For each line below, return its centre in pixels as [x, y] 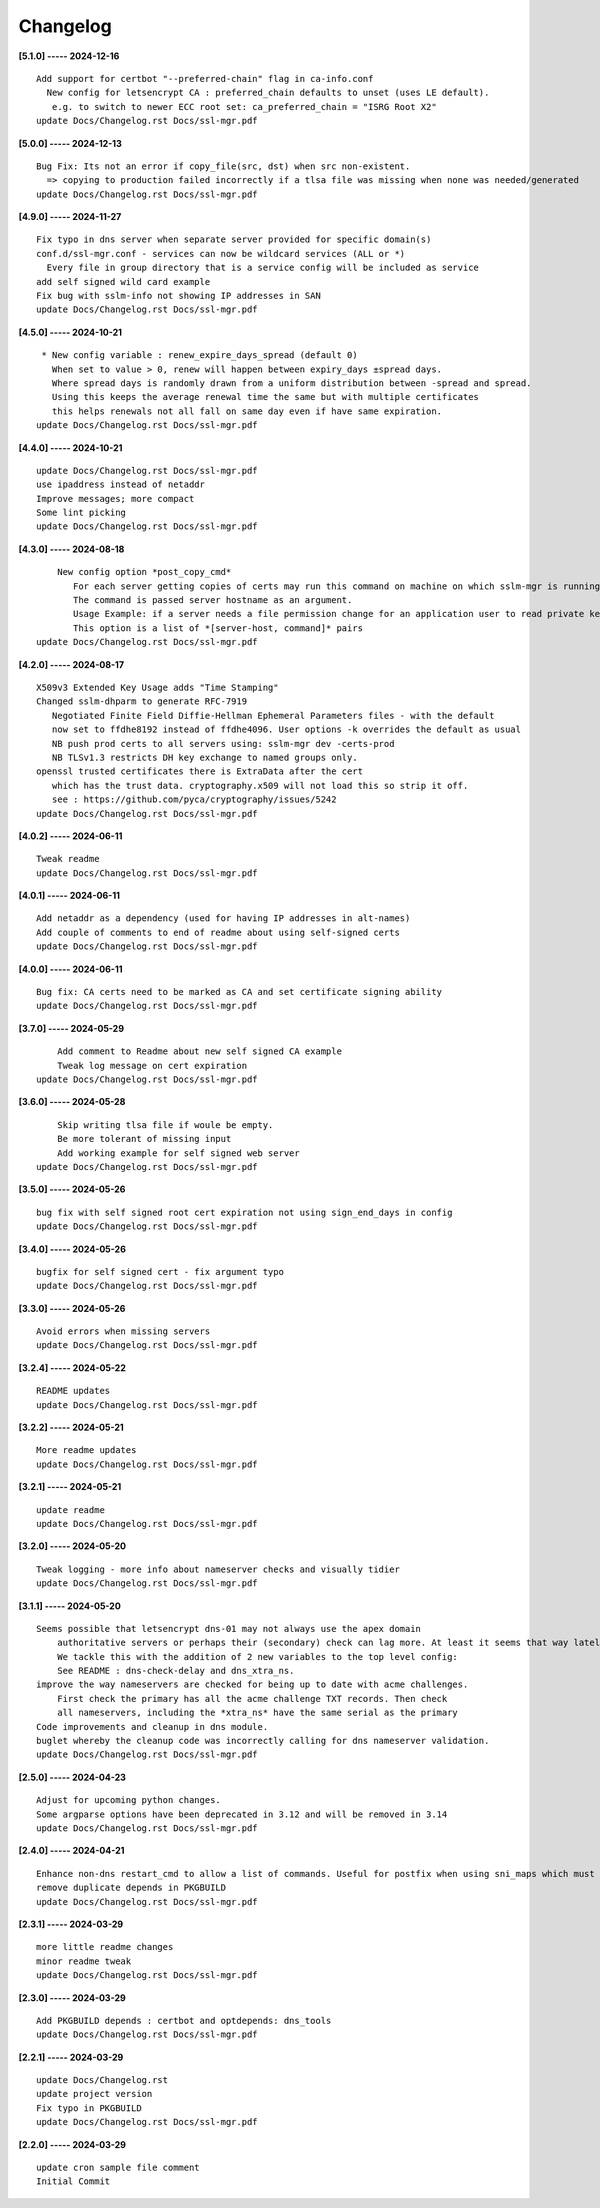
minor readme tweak [84, 1961]
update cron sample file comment [118, 2168]
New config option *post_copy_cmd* [144, 572]
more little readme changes [105, 1947]
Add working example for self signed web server [178, 1153]
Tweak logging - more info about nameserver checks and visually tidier [218, 1569]
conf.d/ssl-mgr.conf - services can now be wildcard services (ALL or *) [221, 253]
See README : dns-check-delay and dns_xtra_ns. [175, 1671]
